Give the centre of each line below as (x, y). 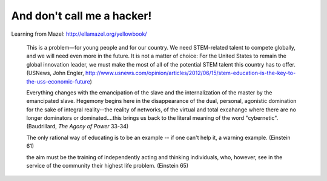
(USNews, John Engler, (55, 73)
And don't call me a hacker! (81, 16)
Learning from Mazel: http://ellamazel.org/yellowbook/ (79, 34)
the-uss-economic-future (58, 81)
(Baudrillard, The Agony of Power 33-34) (78, 127)
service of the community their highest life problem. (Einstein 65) (107, 166)
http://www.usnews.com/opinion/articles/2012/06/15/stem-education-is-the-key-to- (190, 73)
